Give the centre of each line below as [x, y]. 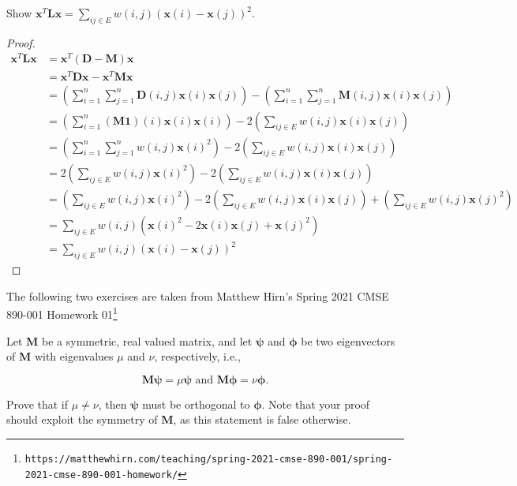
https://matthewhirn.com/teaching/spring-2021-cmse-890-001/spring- [209, 459]
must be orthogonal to [196, 404]
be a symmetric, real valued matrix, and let [147, 340]
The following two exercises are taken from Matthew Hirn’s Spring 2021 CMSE [198, 295]
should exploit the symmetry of [82, 419]
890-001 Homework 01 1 [62, 313]
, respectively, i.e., [197, 356]
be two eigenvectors [348, 340]
